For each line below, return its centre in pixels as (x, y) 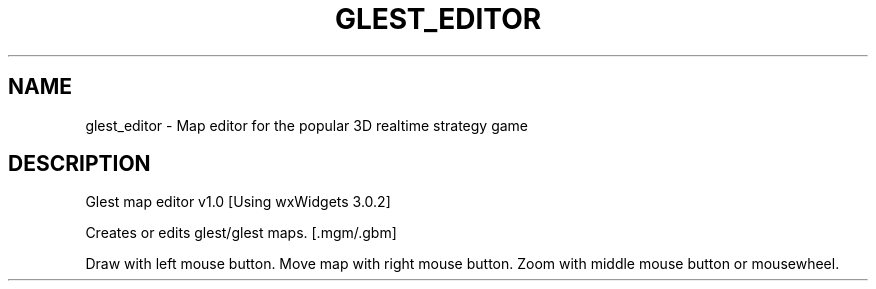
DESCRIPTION (79, 164)
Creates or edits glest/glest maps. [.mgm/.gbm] (241, 233)
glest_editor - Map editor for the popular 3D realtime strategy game (307, 125)
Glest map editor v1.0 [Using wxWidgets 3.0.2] (238, 202)
